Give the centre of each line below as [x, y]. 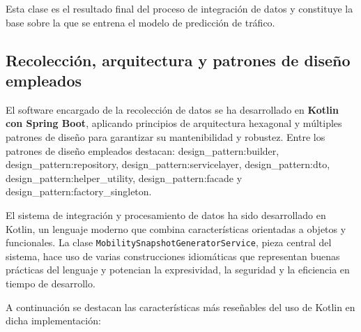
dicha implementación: [53, 320]
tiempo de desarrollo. [51, 283]
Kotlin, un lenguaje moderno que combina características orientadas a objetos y [176, 228]
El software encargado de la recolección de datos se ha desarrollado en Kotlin [172, 109]
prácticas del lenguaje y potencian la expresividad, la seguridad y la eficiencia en [178, 270]
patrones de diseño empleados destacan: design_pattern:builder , [143, 150]
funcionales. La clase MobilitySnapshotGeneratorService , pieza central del [169, 242]
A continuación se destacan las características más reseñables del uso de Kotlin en [180, 307]
